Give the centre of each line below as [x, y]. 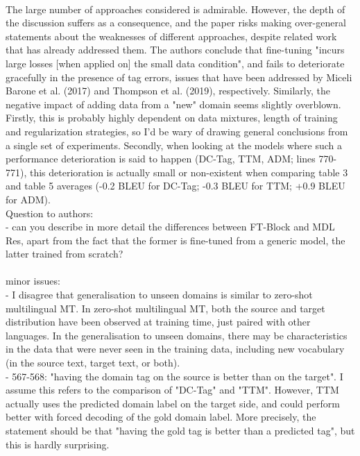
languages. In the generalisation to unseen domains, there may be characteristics [177, 335]
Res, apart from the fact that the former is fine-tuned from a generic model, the [175, 240]
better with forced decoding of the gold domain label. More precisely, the [161, 417]
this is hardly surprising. [58, 444]
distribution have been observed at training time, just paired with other [158, 322]
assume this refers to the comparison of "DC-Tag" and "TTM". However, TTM [172, 390]
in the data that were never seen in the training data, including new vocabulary [175, 349]
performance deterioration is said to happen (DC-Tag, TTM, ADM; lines [161, 159]
